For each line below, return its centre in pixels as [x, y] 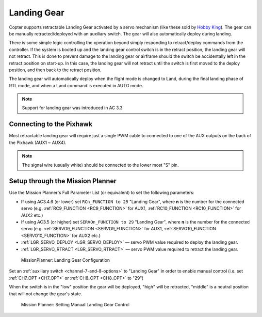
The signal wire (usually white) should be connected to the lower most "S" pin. [100, 165]
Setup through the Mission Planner [63, 181]
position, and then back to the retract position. [55, 70]
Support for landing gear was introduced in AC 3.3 [72, 108]
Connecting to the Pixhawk [51, 124]
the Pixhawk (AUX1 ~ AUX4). [38, 143]
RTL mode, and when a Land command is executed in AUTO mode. [76, 85]
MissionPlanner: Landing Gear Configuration [65, 260]
